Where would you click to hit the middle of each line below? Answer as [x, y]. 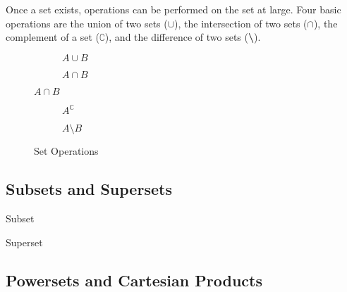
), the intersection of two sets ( [241, 23]
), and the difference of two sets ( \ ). [183, 37]
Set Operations [66, 151]
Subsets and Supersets [89, 189]
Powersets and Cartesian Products [134, 280]
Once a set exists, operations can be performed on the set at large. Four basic [173, 9]
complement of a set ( [53, 37]
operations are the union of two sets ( [87, 23]
